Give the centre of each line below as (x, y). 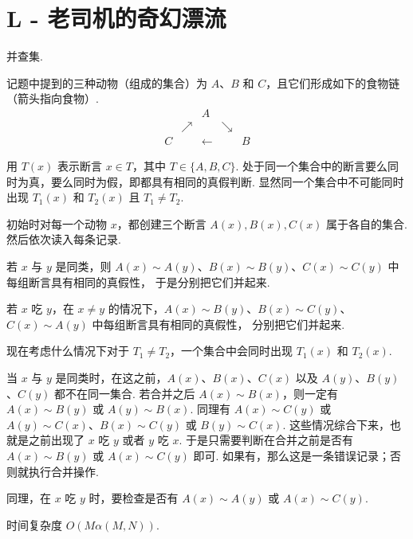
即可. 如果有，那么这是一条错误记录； (292, 455)
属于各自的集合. (367, 223)
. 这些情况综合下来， (336, 424)
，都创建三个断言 (161, 223)
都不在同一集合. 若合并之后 (125, 393)
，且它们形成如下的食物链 (333, 82)
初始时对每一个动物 (57, 223)
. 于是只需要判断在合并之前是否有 (266, 440)
